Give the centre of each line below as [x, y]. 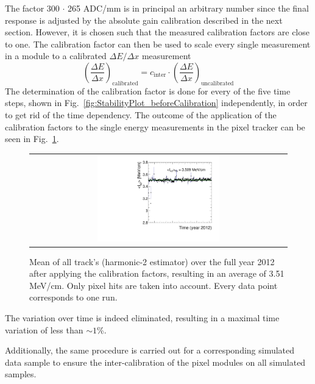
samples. [21, 374]
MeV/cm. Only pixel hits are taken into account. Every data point [154, 285]
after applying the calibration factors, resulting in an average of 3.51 [157, 273]
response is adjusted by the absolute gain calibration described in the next [144, 20]
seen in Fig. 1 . [32, 139]
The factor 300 [32, 8]
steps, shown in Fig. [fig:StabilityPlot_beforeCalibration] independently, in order [156, 103]
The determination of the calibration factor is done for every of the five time [148, 91]
